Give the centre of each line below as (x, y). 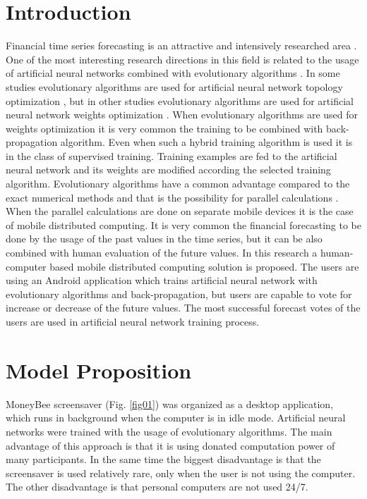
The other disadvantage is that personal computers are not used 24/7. (157, 487)
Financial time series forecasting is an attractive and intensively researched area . (181, 45)
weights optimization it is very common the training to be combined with (164, 128)
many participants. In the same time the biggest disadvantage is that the (163, 459)
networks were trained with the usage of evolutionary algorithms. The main (169, 431)
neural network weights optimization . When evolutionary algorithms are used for (182, 115)
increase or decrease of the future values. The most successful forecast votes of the (183, 308)
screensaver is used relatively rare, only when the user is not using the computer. (181, 473)
